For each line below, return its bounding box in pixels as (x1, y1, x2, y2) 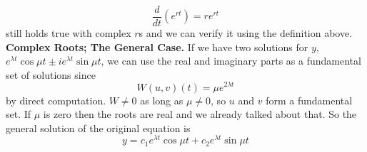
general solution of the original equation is (6, 120, 191, 135)
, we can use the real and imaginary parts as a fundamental (101, 53, 361, 68)
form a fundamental (266, 92, 353, 107)
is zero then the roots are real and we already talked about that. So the (43, 107, 357, 121)
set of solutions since (6, 67, 96, 82)
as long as (140, 92, 183, 107)
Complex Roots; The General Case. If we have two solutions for (6, 39, 308, 54)
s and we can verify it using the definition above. (139, 26, 353, 40)
